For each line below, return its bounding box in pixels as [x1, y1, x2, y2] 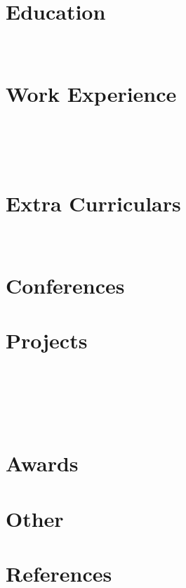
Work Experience [6, 79, 177, 107]
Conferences [6, 270, 125, 299]
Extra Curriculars [6, 188, 181, 217]
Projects [6, 325, 88, 354]
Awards [6, 449, 79, 478]
